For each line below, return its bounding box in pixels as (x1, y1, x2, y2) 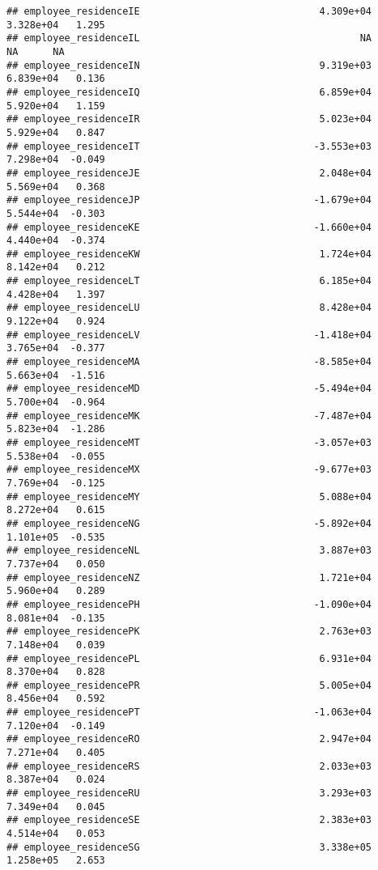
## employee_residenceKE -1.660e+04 (6, 221, 372, 233)
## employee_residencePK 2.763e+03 (6, 626, 372, 638)
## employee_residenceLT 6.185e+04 (6, 275, 372, 287)
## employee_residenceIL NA (6, 32, 372, 45)
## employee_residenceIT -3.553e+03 (6, 140, 372, 152)
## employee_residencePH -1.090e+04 (6, 598, 372, 610)
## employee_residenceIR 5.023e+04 (6, 113, 372, 125)
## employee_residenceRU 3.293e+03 (6, 787, 372, 800)
